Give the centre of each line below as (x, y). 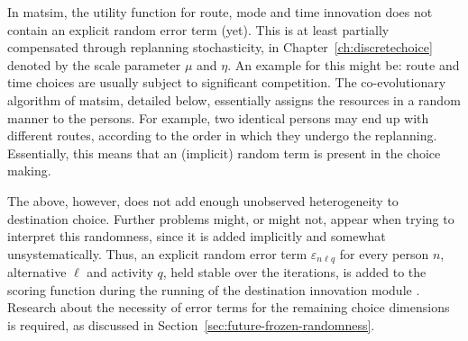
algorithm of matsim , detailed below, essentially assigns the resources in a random (234, 99)
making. (29, 170)
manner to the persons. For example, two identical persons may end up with (218, 117)
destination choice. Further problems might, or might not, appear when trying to (231, 218)
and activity (120, 272)
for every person (384, 253)
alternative (37, 272)
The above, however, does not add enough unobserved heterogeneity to (203, 200)
